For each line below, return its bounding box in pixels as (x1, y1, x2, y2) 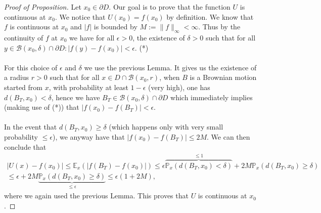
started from (4, 81, 42, 92)
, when (159, 72, 180, 82)
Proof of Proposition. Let (4, 2, 81, 12)
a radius (4, 72, 29, 82)
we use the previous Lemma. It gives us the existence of (84, 62, 257, 72)
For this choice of (4, 62, 58, 72)
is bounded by (94, 21, 137, 32)
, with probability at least (49, 81, 128, 92)
